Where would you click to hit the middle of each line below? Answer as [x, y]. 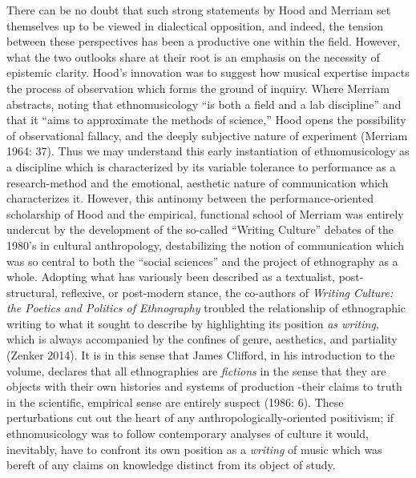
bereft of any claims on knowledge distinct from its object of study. [171, 465]
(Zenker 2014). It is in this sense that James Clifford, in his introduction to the [201, 355]
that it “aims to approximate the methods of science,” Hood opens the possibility [206, 120]
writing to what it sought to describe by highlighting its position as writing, [193, 323]
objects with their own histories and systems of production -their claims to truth [204, 386]
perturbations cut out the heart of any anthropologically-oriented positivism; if [200, 418]
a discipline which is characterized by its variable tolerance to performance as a [201, 166]
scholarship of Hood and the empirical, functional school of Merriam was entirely [205, 213]
